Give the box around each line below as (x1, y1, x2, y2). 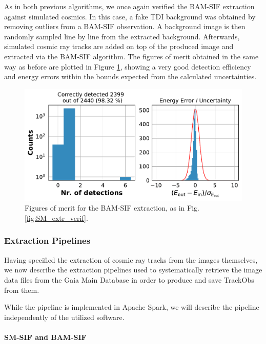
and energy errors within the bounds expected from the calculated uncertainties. (4, 71, 257, 82)
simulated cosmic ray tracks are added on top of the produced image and (4, 41, 234, 52)
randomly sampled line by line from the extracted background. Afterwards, (4, 31, 240, 41)
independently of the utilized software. (4, 311, 125, 322)
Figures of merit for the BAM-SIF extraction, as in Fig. (25, 202, 199, 213)
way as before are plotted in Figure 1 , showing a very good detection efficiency (4, 61, 251, 72)
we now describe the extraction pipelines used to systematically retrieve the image (4, 264, 262, 275)
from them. (4, 284, 39, 295)
